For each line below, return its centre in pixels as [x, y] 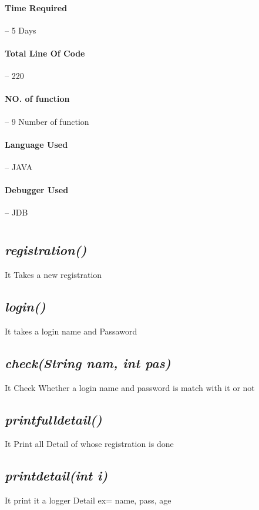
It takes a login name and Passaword [71, 331]
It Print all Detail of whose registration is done [89, 444]
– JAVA [19, 166]
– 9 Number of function [47, 121]
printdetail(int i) [56, 476]
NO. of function [37, 99]
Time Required [36, 7]
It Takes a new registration [53, 274]
